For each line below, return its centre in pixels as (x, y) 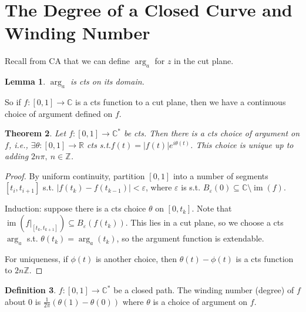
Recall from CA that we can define (67, 61)
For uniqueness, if (36, 258)
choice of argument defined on (59, 113)
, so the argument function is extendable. (190, 238)
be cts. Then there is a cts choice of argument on (212, 133)
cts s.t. (99, 144)
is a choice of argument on (200, 301)
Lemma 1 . (25, 81)
